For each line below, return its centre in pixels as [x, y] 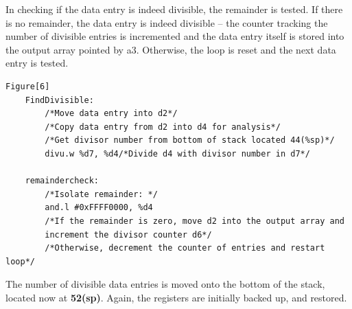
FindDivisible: [59, 100]
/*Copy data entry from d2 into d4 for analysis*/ [163, 127]
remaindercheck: [62, 181]
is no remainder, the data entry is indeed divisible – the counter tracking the [167, 22]
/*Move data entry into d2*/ [111, 114]
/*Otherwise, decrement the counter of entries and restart [185, 248]
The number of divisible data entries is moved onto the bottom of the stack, [165, 284]
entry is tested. [37, 63]
